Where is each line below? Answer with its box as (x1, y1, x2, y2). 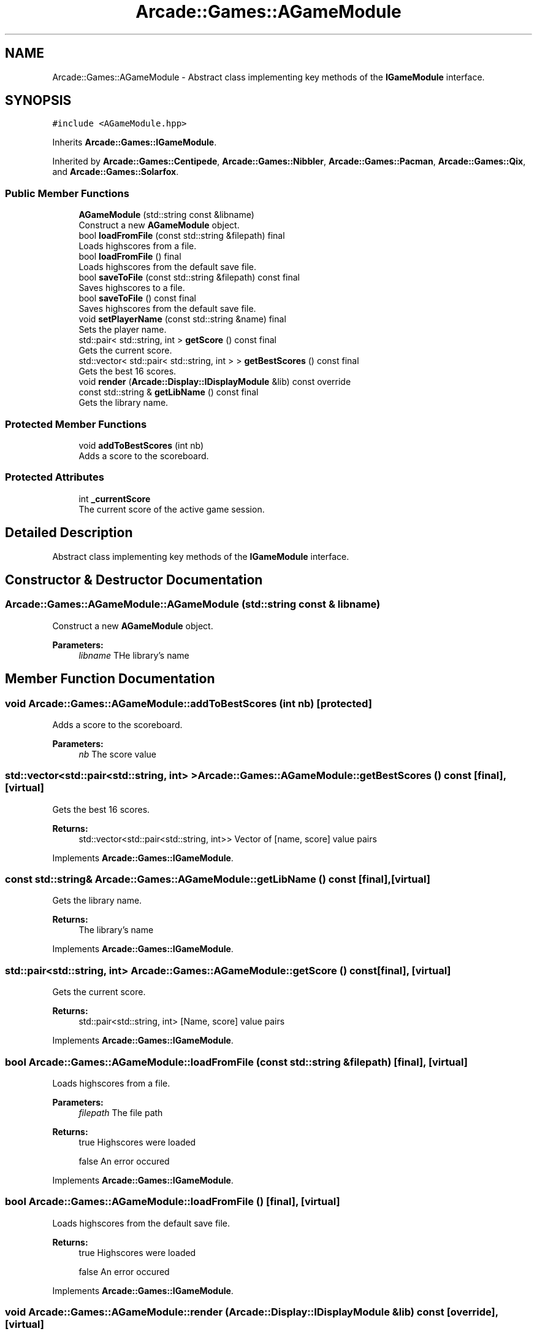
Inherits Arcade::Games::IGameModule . (52, 137, 217, 148)
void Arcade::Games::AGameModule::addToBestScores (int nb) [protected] (5, 697, 372, 710)
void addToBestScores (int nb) (78, 440, 204, 451)
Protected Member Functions (5, 417, 147, 430)
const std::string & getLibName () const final (78, 387, 259, 398)
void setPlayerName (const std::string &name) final (78, 314, 286, 325)
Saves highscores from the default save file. (78, 303, 256, 314)
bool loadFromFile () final (78, 251, 181, 262)
